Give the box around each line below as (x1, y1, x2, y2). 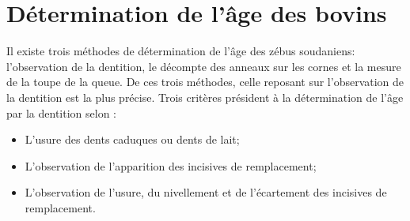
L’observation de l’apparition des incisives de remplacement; (25, 157, 317, 174)
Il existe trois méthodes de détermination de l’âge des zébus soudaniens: (6, 43, 355, 59)
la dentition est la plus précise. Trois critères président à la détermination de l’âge (6, 88, 404, 105)
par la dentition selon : (6, 104, 116, 121)
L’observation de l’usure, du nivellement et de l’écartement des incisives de (25, 184, 387, 200)
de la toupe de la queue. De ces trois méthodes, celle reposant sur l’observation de (6, 73, 404, 90)
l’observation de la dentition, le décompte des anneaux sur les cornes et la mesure (6, 58, 401, 74)
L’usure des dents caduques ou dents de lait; (25, 131, 240, 148)
